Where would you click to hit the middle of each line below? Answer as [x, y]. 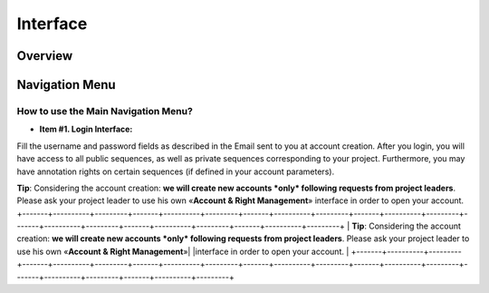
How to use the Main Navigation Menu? [105, 111]
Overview [45, 56]
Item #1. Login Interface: [86, 129]
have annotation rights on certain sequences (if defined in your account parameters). [176, 171]
